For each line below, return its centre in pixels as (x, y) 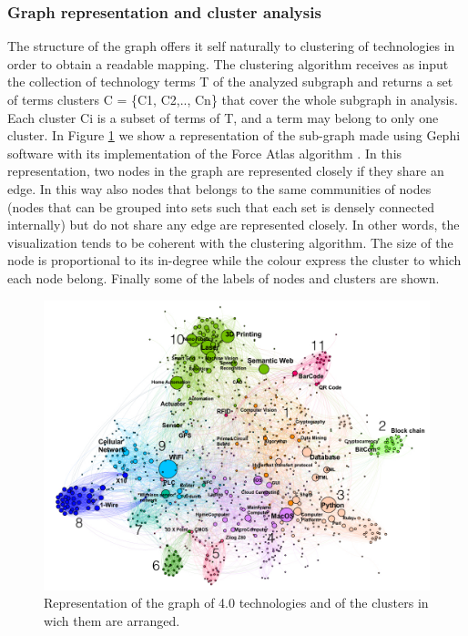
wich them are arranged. (112, 620)
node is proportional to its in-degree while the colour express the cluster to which (234, 260)
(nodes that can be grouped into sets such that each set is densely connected (221, 206)
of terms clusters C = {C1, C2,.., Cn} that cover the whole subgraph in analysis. (233, 99)
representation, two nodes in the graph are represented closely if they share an (226, 171)
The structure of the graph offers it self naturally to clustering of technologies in (231, 46)
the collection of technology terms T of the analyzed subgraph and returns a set (230, 82)
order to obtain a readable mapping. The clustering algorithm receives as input (228, 63)
